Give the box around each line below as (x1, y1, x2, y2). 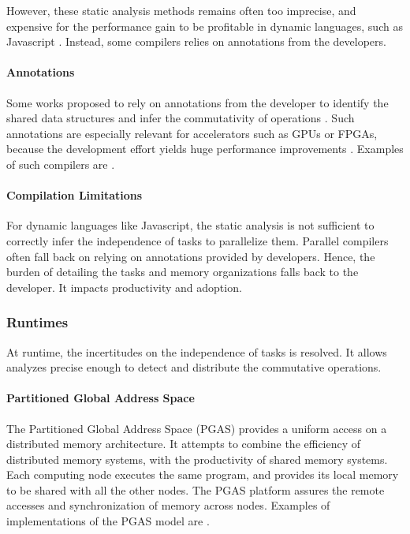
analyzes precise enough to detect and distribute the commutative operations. (6, 359, 382, 375)
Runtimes (6, 312, 69, 332)
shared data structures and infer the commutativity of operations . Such (6, 110, 355, 126)
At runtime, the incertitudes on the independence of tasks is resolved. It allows (6, 343, 387, 360)
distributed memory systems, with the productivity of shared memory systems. (6, 450, 388, 467)
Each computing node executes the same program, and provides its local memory (6, 466, 399, 483)
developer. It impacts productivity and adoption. (6, 278, 242, 295)
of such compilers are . (6, 155, 115, 172)
